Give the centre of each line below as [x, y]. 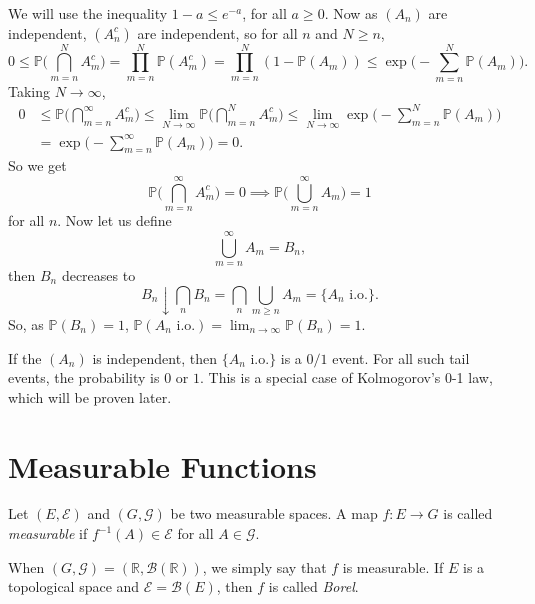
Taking [29, 90]
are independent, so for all [217, 32]
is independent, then [154, 357]
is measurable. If [393, 566]
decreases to [98, 275]
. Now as [351, 13]
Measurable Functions [162, 465]
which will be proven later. [90, 396]
